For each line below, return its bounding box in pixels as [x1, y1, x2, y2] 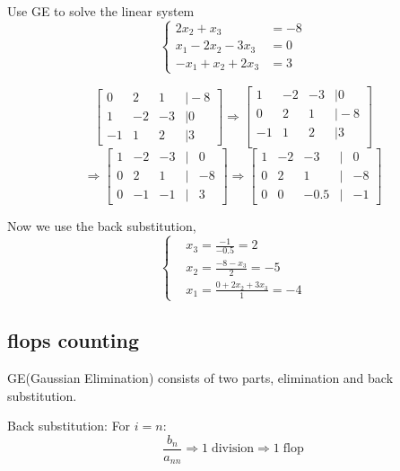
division [211, 442, 255, 456]
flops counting [7, 326, 140, 354]
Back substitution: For [7, 416, 131, 435]
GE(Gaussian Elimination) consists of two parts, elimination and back [7, 369, 394, 387]
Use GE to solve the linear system [7, 2, 195, 20]
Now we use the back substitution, [7, 216, 196, 235]
